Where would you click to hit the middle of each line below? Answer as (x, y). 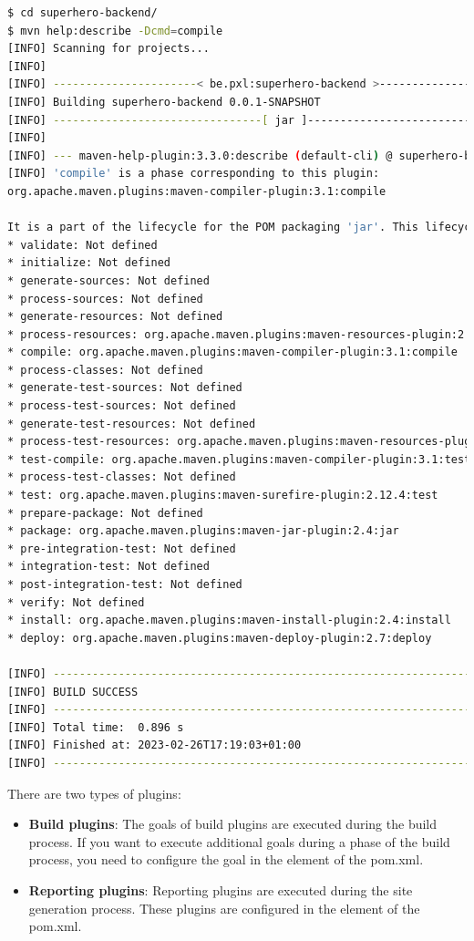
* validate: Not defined (82, 245)
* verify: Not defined (76, 602)
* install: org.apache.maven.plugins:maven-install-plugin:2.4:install (229, 620)
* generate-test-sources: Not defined (125, 388)
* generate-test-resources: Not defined (132, 424)
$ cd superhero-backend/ (82, 13)
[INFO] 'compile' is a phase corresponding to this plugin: (194, 174)
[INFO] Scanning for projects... (108, 49)
